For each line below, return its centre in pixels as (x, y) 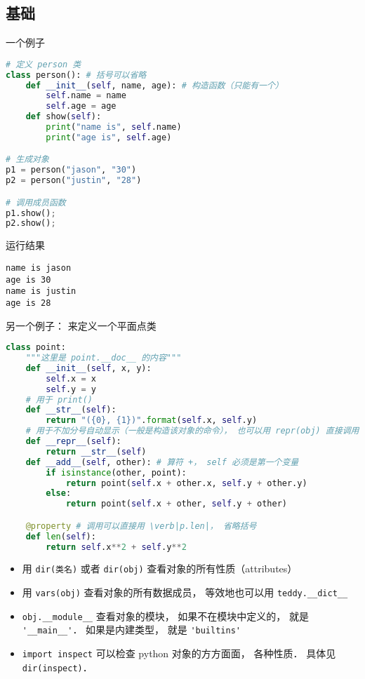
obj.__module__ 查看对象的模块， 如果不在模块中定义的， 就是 (166, 616)
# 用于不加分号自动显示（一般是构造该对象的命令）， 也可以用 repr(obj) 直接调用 (192, 431)
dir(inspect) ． (57, 667)
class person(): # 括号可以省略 (76, 75)
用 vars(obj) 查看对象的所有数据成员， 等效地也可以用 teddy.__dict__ (185, 592)
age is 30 (28, 280)
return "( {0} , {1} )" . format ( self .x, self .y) (152, 421)
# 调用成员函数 (36, 202)
